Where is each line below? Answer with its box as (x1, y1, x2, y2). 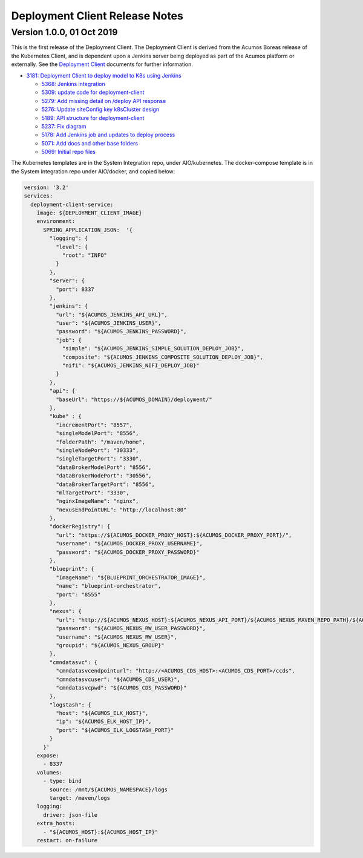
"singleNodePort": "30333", (55, 447, 139, 454)
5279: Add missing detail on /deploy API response (41, 97, 166, 104)
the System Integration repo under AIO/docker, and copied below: (11, 167, 175, 175)
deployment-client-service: (30, 201, 114, 208)
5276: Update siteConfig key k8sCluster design (41, 106, 160, 113)
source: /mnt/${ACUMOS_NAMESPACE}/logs (49, 786, 168, 793)
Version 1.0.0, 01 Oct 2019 (11, 27, 118, 38)
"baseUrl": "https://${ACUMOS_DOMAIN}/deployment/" (55, 396, 212, 403)
